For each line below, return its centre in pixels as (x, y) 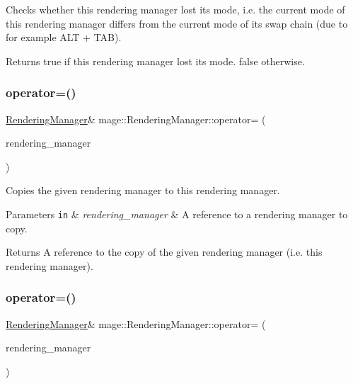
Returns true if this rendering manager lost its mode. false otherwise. (155, 61)
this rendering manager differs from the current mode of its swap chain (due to (177, 23)
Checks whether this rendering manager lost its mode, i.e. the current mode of (175, 9)
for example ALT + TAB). (64, 37)
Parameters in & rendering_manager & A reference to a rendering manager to (177, 214)
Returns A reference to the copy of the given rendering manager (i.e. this (164, 252)
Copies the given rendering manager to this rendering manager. (143, 190)
